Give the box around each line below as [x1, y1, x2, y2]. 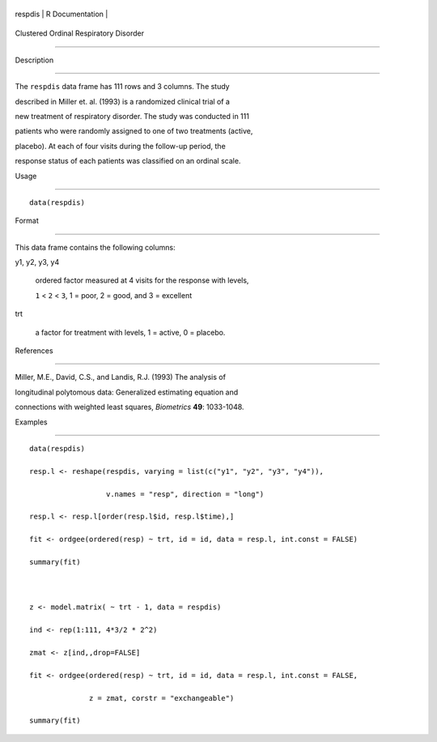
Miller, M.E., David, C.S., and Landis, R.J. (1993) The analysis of [15, 373, 227, 382]
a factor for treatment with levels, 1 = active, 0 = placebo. [35, 327, 226, 337]
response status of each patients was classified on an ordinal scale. [15, 156, 241, 166]
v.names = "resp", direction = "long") [105, 489, 265, 498]
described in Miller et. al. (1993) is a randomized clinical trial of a [15, 96, 231, 106]
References [15, 346, 53, 356]
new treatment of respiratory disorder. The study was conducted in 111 [15, 111, 250, 121]
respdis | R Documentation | [15, 9, 108, 19]
